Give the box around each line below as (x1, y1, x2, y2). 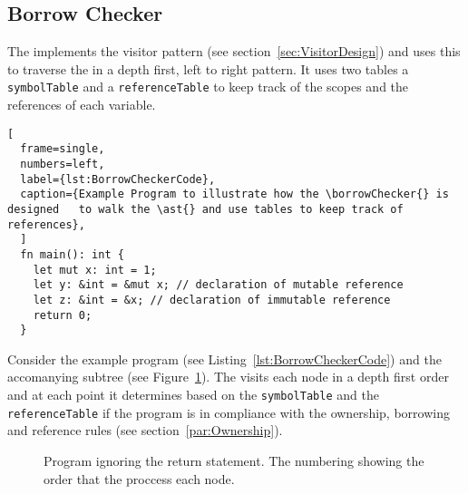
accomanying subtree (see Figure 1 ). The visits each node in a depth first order (7, 367, 449, 386)
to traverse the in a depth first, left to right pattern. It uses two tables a (7, 59, 409, 78)
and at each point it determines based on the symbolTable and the (7, 385, 379, 404)
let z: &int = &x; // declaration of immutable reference (33, 293, 391, 306)
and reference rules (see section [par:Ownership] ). (7, 421, 283, 440)
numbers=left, (20, 157, 105, 170)
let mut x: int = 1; (33, 263, 157, 276)
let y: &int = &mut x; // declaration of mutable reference (33, 278, 404, 292)
